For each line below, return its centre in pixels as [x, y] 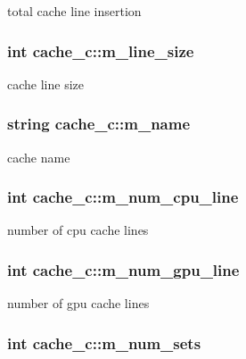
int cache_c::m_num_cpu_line [123, 197]
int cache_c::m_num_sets [104, 342]
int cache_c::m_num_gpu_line [123, 269]
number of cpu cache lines [78, 230]
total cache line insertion [74, 11]
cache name [39, 157]
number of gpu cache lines [78, 303]
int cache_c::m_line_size [101, 50]
